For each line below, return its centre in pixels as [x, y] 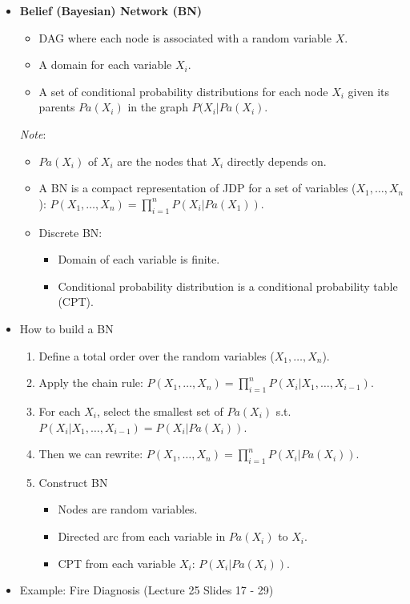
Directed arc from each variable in [142, 536]
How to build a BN [66, 328]
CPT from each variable [117, 563]
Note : [33, 133]
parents [57, 107]
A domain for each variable [105, 64]
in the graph [158, 107]
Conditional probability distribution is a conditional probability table [228, 286]
